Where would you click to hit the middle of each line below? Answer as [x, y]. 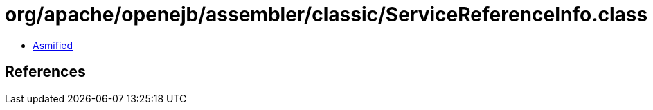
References [45, 72]
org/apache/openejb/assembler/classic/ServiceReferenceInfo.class [326, 15]
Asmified [53, 45]
